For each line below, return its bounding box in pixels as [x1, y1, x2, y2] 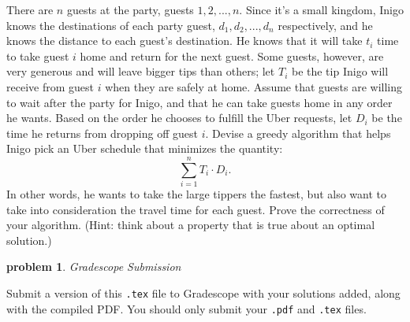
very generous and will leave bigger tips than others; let [6, 63, 275, 80]
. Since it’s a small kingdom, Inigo [239, 2, 404, 17]
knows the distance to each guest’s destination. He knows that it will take [6, 32, 363, 49]
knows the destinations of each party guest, [6, 17, 215, 33]
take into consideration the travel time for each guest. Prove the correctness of [6, 201, 385, 217]
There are [6, 2, 54, 17]
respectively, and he [278, 17, 373, 33]
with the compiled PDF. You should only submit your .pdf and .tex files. [6, 300, 367, 316]
